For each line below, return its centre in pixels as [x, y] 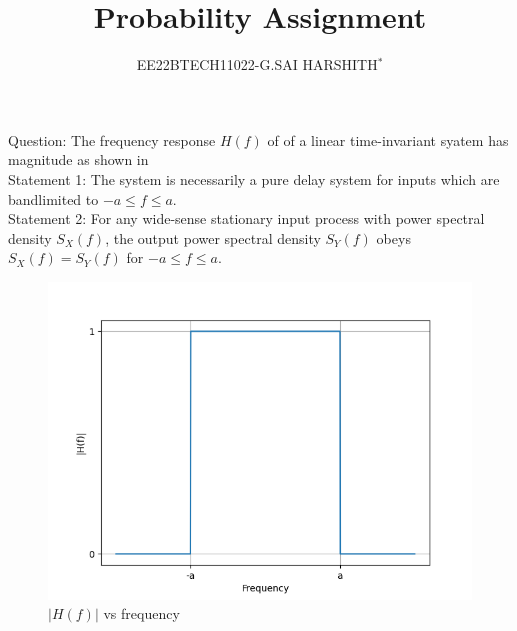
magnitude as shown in [78, 159]
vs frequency [141, 613]
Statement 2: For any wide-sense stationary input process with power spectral [246, 218]
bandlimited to [53, 198]
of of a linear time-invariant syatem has [388, 139]
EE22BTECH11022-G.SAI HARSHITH [257, 64]
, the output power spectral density [213, 237]
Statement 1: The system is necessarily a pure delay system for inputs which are [254, 178]
